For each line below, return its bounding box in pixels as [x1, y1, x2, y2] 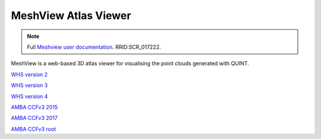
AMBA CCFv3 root [11, 125, 56, 132]
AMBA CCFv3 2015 [11, 103, 58, 110]
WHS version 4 [11, 93, 48, 100]
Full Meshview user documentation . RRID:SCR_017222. [27, 43, 161, 50]
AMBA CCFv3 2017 [11, 115, 58, 122]
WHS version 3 [11, 82, 48, 89]
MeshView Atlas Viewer [11, 9, 131, 22]
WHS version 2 [11, 71, 48, 78]
